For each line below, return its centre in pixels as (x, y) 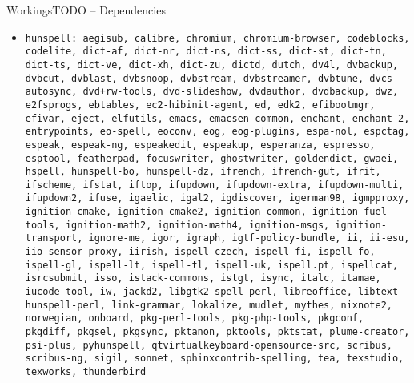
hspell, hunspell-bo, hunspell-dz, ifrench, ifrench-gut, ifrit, (203, 172)
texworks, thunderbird (86, 372)
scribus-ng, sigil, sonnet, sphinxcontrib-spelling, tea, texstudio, (215, 359)
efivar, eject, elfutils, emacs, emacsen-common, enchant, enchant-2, (217, 118)
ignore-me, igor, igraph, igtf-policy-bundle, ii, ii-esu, (249, 238)
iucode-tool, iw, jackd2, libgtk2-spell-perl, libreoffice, (189, 292)
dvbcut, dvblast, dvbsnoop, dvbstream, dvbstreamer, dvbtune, (195, 78)
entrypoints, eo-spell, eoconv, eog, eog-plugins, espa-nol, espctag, (217, 132)
